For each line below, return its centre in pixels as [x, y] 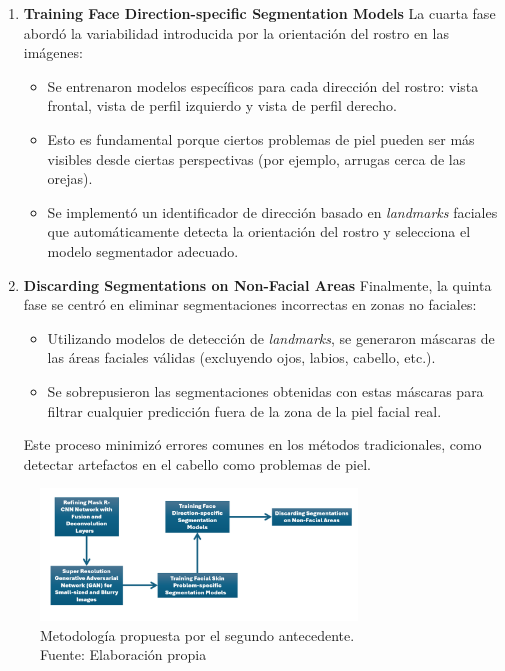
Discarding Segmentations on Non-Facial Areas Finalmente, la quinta [257, 284]
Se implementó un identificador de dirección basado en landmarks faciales [272, 211]
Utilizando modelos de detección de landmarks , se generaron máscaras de [271, 337]
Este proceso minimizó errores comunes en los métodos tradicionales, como [252, 444]
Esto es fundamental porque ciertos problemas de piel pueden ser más [261, 138]
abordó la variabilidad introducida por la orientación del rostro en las [236, 32]
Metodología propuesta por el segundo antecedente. [197, 634]
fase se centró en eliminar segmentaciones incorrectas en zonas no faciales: [250, 304]
